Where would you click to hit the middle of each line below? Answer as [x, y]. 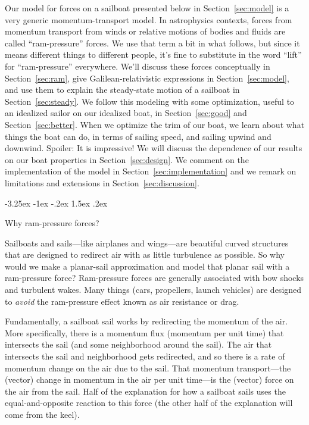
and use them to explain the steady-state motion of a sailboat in [122, 90]
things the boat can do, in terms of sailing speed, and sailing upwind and [138, 136]
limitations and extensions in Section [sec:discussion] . [102, 182]
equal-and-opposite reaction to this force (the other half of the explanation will [149, 403]
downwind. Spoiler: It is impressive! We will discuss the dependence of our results [154, 148]
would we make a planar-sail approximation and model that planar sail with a [147, 266]
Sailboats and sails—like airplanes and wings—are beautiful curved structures [147, 243]
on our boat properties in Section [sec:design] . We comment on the [127, 159]
